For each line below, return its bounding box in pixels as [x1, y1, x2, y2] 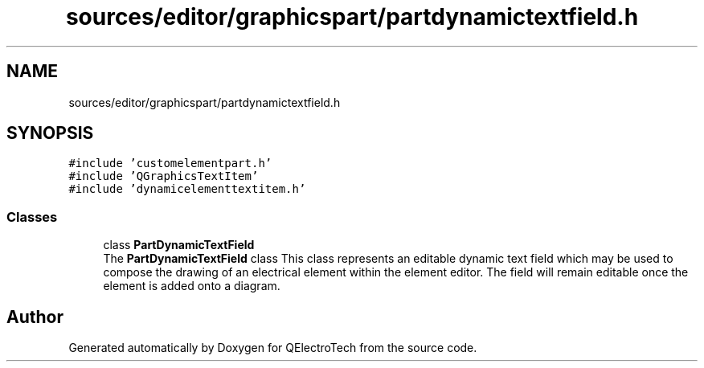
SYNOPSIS [6, 123, 94, 144]
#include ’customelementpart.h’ [68, 157, 272, 170]
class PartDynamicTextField [103, 238, 255, 252]
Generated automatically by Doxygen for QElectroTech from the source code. [68, 341, 477, 355]
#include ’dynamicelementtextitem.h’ [68, 182, 306, 196]
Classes [6, 208, 58, 225]
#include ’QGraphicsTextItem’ [68, 170, 259, 183]
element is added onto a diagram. [103, 279, 280, 293]
